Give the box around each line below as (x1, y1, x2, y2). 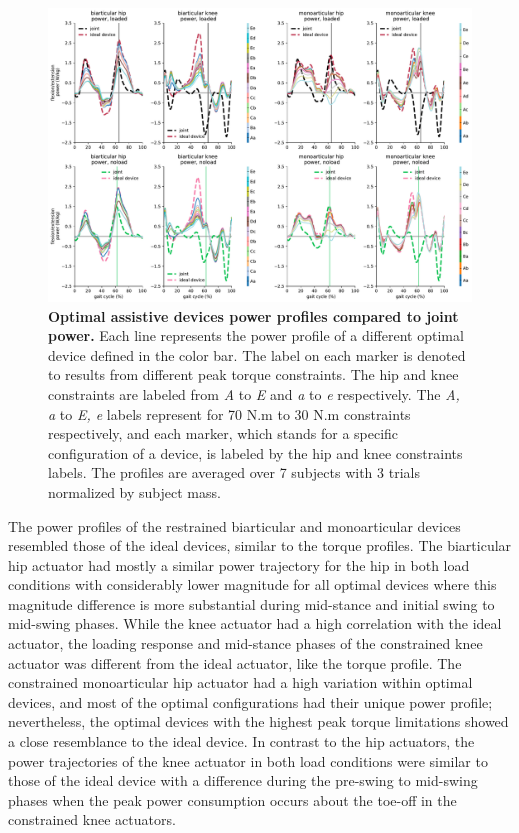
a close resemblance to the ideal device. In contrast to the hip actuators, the (8, 731, 475, 752)
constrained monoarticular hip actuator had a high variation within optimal (8, 672, 473, 693)
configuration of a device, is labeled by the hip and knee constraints (48, 442, 463, 463)
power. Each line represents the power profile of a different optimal (48, 325, 464, 346)
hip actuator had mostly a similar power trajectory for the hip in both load (8, 554, 470, 575)
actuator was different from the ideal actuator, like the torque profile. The (8, 652, 462, 673)
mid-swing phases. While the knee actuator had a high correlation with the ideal (8, 613, 502, 634)
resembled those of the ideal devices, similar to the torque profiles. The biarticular (8, 535, 512, 556)
